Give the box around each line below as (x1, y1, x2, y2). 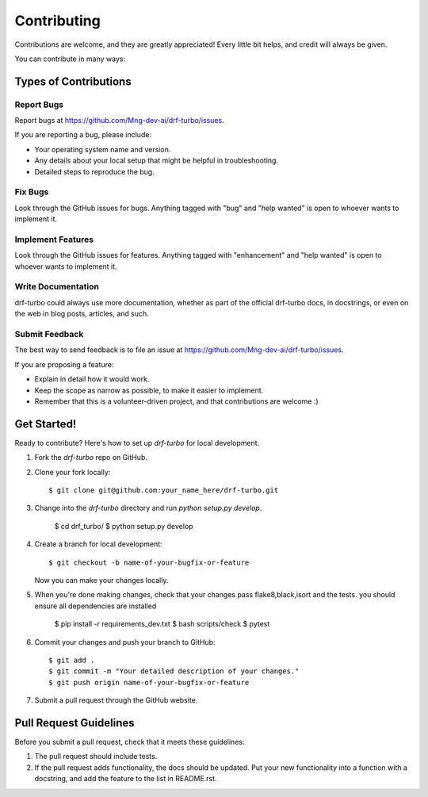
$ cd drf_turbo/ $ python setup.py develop (54, 521, 193, 531)
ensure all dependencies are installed (34, 601, 157, 611)
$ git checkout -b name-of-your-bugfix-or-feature (48, 558, 250, 567)
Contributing (14, 12, 101, 29)
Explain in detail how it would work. (34, 374, 150, 384)
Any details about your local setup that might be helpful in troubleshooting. (34, 155, 279, 166)
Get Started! (14, 417, 77, 431)
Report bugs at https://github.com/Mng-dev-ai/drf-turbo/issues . (14, 116, 225, 125)
